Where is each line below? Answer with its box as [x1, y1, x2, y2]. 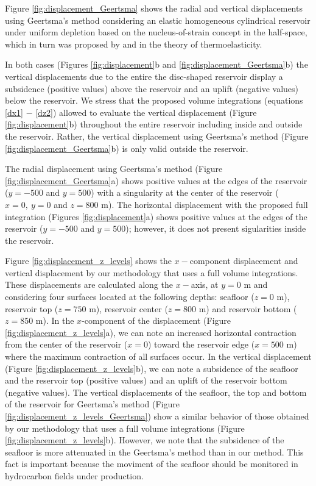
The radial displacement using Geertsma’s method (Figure [5, 162, 223, 175]
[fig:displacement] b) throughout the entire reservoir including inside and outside [5, 118, 303, 130]
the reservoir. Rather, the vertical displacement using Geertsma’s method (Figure [5, 129, 309, 142]
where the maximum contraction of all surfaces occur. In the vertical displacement [5, 350, 312, 363]
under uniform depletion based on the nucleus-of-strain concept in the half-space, [5, 26, 307, 38]
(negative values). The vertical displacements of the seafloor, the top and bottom [5, 385, 307, 398]
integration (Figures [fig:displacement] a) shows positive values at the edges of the [5, 210, 307, 223]
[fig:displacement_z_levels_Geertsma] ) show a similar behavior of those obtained [5, 410, 309, 422]
